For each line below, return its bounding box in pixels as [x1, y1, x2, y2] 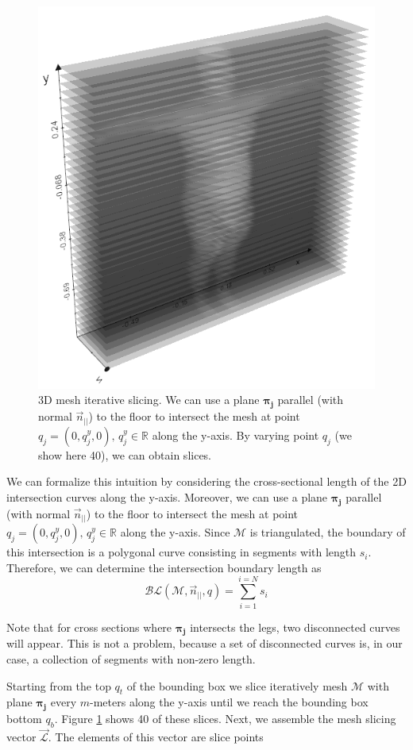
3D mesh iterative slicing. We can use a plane [38, 391, 260, 408]
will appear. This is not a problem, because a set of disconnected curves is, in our [6, 635, 403, 652]
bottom [6, 710, 42, 727]
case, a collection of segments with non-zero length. [6, 651, 256, 667]
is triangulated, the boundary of [249, 524, 406, 540]
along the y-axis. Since [120, 524, 230, 540]
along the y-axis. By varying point [152, 426, 319, 443]
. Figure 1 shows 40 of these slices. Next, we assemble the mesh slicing [54, 710, 396, 727]
